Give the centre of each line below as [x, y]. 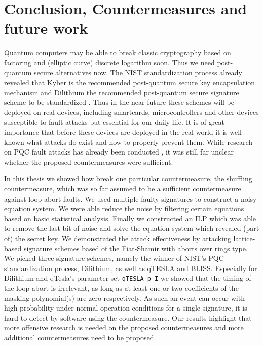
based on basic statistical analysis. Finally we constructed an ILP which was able [130, 218]
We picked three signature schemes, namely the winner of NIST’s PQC [114, 258]
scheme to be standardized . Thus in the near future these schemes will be [119, 102]
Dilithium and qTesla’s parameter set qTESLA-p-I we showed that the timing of [128, 278]
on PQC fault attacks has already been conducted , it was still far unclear [119, 152]
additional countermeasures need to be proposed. [80, 337]
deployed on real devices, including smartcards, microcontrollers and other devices [131, 112]
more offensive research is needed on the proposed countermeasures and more [124, 328]
